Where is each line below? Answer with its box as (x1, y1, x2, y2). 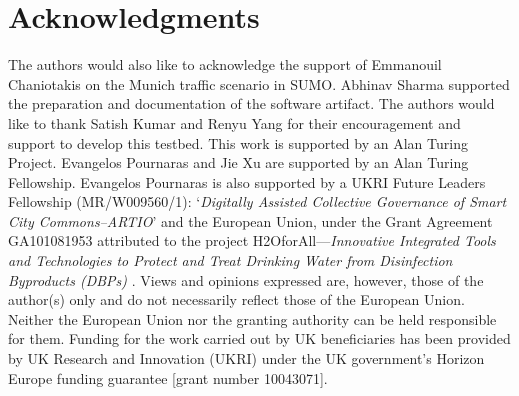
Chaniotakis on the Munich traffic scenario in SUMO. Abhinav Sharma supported (8, 73, 510, 94)
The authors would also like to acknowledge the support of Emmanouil (8, 54, 442, 75)
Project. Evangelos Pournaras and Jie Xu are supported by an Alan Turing (8, 152, 469, 173)
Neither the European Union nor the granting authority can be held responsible (8, 308, 497, 329)
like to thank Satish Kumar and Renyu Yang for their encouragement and (8, 112, 461, 133)
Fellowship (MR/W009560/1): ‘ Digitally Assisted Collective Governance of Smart (8, 191, 507, 212)
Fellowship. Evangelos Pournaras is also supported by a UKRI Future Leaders (8, 171, 486, 192)
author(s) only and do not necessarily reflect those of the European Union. (8, 289, 465, 310)
